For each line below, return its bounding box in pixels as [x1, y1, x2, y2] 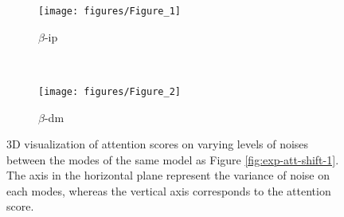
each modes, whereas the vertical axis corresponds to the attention [6, 182, 331, 199]
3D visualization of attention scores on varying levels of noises [6, 136, 309, 152]
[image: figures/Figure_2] [38, 85, 181, 97]
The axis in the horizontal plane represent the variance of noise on [6, 167, 330, 183]
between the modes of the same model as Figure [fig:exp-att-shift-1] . [6, 151, 339, 168]
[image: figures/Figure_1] [38, 6, 181, 17]
